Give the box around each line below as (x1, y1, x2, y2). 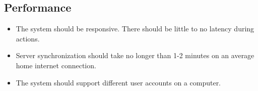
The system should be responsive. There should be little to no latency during (16, 23, 254, 34)
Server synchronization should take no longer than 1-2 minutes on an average (16, 50, 254, 61)
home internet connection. (16, 60, 96, 70)
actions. (16, 33, 40, 43)
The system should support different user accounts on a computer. (16, 77, 221, 87)
